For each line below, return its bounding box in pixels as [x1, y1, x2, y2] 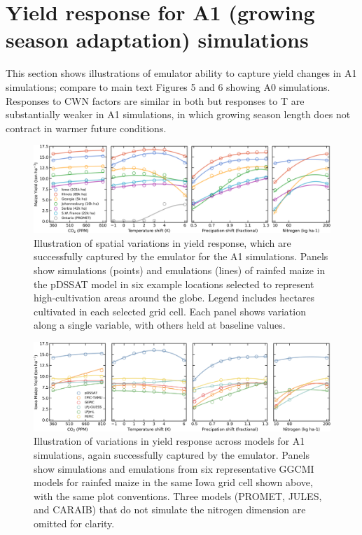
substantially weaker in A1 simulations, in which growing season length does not [6, 107, 351, 122]
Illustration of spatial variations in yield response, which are [34, 235, 291, 250]
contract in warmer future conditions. [6, 120, 167, 135]
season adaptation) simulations [6, 25, 309, 54]
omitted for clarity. [34, 516, 115, 530]
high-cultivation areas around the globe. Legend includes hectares [34, 290, 315, 305]
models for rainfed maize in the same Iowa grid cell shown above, [34, 475, 313, 490]
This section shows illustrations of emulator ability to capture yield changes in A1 [6, 66, 357, 80]
